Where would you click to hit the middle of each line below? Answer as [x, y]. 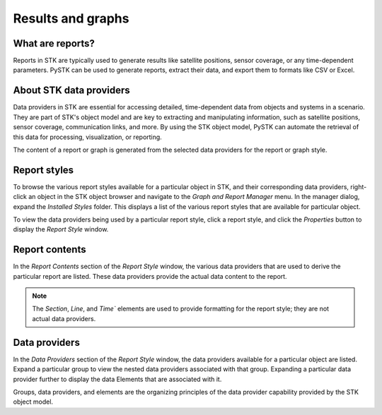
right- [359, 186]
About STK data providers [71, 91]
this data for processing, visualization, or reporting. [87, 137]
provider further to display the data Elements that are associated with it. [117, 379]
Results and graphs [71, 18]
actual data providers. [64, 318]
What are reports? [54, 43]
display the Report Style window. [61, 229]
